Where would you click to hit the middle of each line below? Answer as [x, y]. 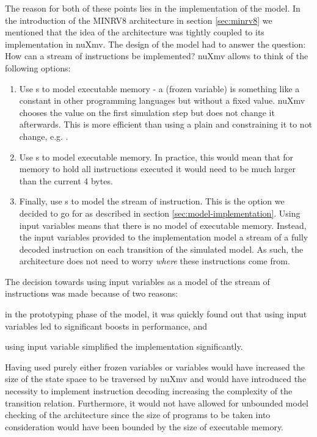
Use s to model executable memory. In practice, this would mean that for [156, 157]
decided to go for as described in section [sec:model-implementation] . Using [160, 213]
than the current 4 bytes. [66, 180]
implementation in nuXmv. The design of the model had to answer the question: [155, 44]
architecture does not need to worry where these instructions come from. [155, 261]
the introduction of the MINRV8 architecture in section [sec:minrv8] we [139, 20]
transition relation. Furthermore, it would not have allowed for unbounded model [157, 403]
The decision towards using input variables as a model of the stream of [137, 281]
